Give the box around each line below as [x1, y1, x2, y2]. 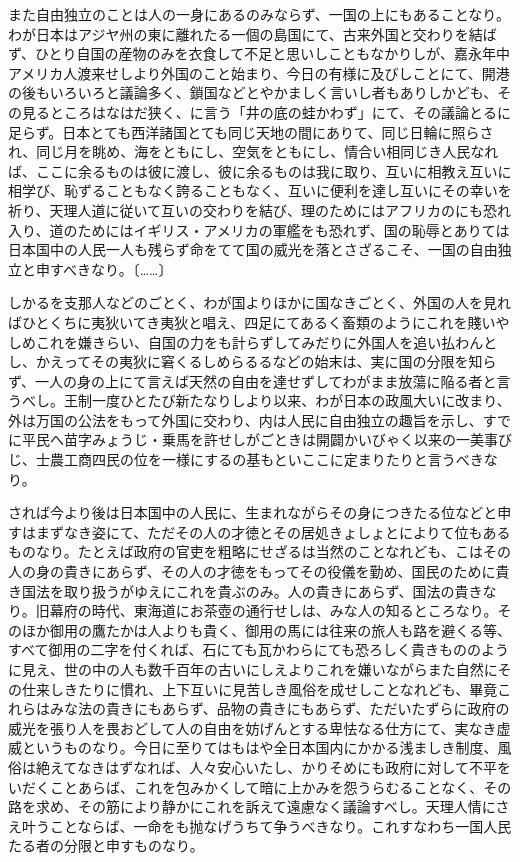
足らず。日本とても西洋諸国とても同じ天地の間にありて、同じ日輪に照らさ [8, 121, 494, 142]
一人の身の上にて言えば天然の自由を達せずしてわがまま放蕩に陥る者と [35, 370, 497, 391]
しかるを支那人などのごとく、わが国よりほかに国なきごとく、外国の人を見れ [8, 292, 511, 313]
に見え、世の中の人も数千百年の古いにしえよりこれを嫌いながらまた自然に [8, 659, 498, 679]
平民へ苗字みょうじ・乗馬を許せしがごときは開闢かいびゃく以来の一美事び [21, 429, 512, 450]
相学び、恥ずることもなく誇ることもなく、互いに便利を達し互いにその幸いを [8, 180, 512, 201]
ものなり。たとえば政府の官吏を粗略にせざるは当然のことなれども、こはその [8, 541, 511, 562]
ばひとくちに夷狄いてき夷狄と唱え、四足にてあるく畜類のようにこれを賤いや [8, 311, 510, 332]
